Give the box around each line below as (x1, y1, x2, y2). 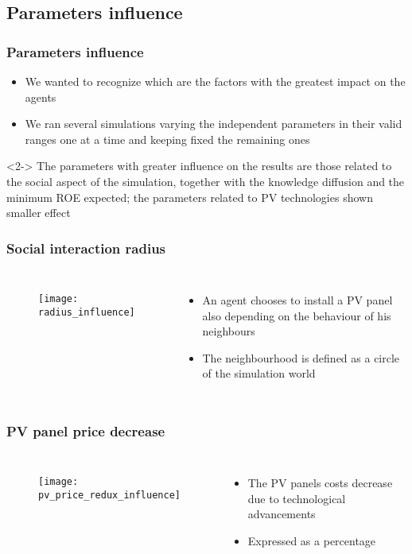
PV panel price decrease (6, 420, 165, 440)
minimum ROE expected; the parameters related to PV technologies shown (6, 188, 373, 205)
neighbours (202, 323, 255, 339)
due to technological (247, 490, 346, 506)
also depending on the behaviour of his (202, 307, 391, 323)
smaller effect (6, 204, 71, 221)
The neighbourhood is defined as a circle (202, 349, 400, 366)
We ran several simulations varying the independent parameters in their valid (25, 115, 402, 132)
